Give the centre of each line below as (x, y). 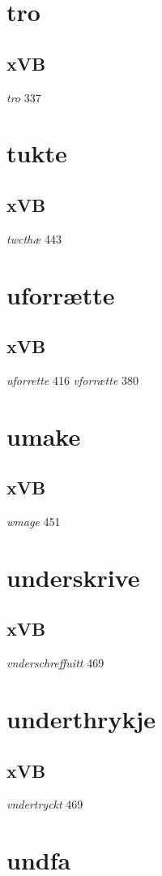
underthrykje (81, 719)
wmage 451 (34, 522)
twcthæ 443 (34, 238)
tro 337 (24, 97)
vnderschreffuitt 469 (55, 663)
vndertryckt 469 (45, 804)
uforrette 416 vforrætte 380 (73, 380)
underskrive (73, 577)
